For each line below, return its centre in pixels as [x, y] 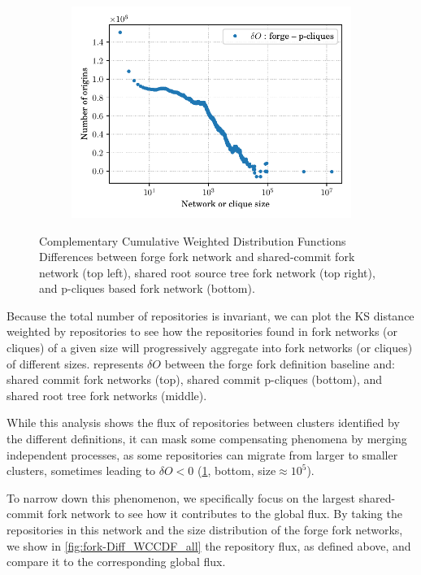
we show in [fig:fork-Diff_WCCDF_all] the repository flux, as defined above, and [209, 545]
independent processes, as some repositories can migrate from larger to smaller [202, 454]
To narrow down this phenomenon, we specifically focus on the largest [181, 497]
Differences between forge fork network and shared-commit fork [197, 257]
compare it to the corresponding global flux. [116, 562]
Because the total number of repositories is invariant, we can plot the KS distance [210, 315]
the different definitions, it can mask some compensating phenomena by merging [207, 439]
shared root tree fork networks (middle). [107, 395]
